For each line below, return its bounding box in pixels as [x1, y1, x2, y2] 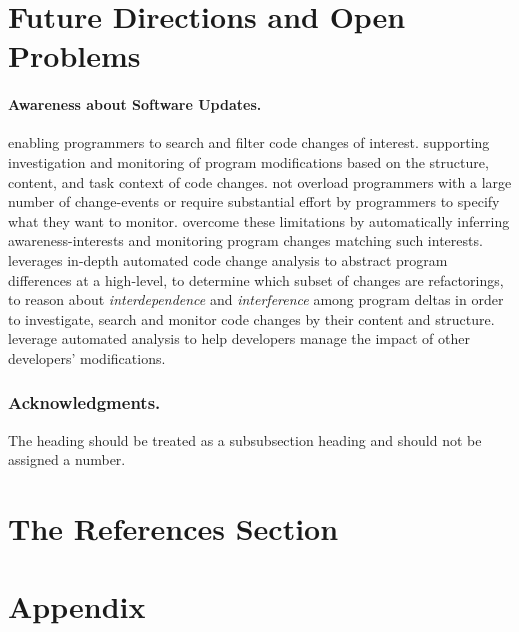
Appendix [8, 586, 146, 627]
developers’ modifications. [8, 347, 166, 368]
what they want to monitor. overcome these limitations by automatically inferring [8, 210, 510, 231]
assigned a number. [8, 449, 126, 470]
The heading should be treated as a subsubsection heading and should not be [8, 429, 482, 450]
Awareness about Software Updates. [8, 94, 262, 115]
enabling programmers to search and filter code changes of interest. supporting [8, 132, 490, 153]
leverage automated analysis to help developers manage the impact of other [8, 328, 470, 349]
